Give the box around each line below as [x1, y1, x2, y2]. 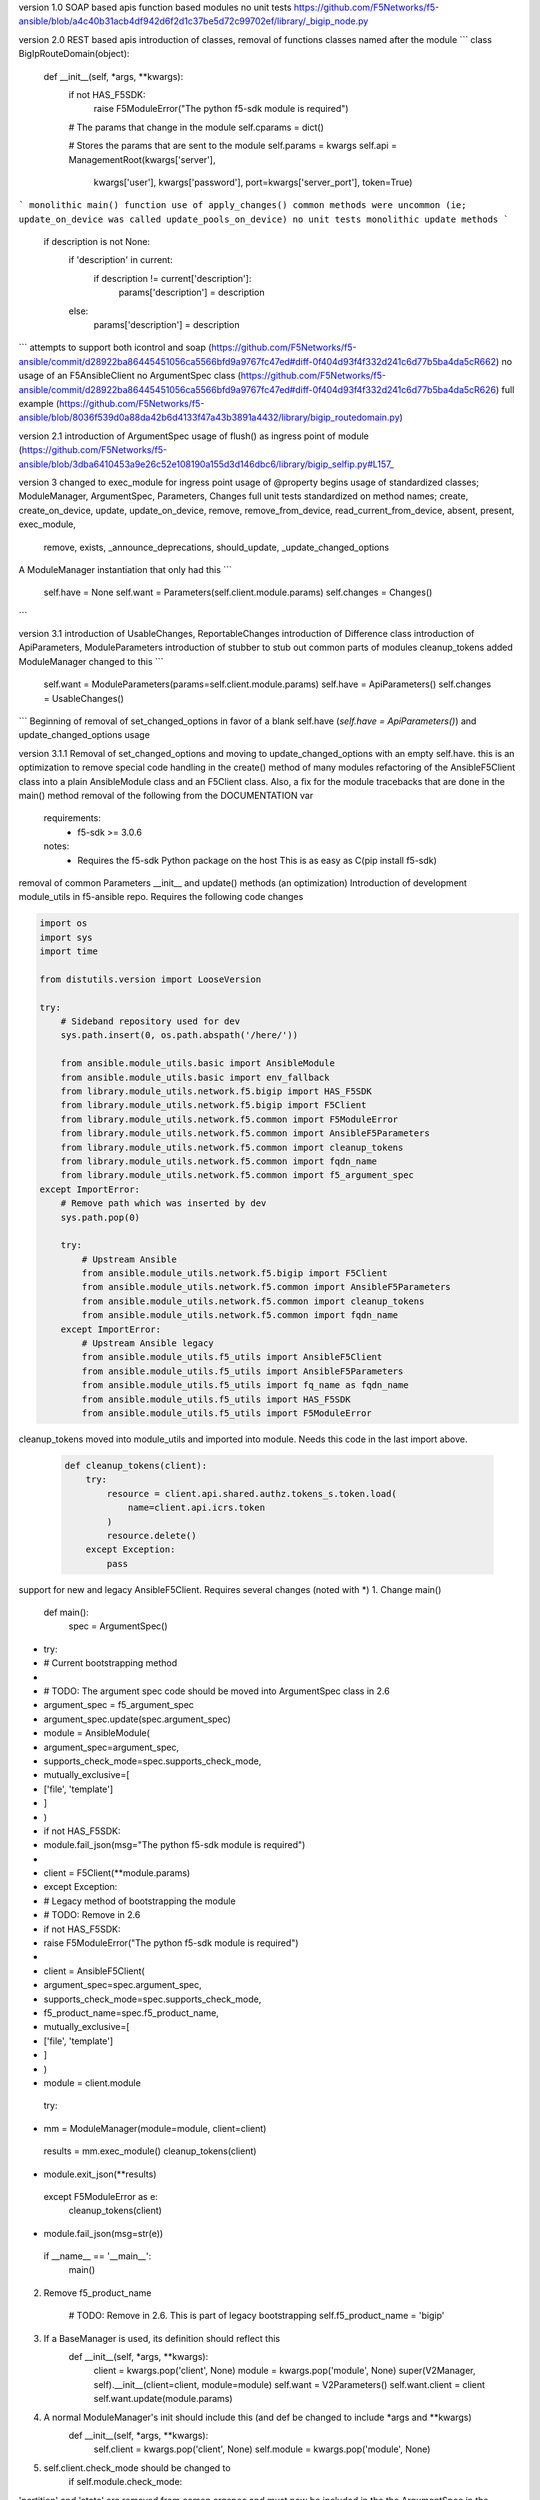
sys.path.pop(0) [60, 1211, 140, 1223]
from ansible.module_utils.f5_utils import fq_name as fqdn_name [81, 1380, 409, 1391]
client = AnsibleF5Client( [43, 1965, 145, 1977]
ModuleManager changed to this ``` [18, 655, 164, 667]
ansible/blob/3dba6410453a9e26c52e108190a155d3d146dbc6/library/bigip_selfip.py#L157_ [18, 458, 394, 470]
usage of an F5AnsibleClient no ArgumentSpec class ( [18, 370, 242, 382]
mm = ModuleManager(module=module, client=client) [43, 2122, 267, 2134]
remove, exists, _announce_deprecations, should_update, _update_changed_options [43, 541, 390, 553]
